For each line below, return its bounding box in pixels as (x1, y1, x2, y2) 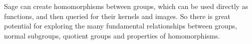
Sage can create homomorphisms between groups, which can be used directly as (4, 1, 248, 11)
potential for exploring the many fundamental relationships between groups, (4, 20, 237, 31)
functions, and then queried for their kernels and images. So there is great (4, 10, 231, 21)
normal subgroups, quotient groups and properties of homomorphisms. (4, 30, 220, 40)
